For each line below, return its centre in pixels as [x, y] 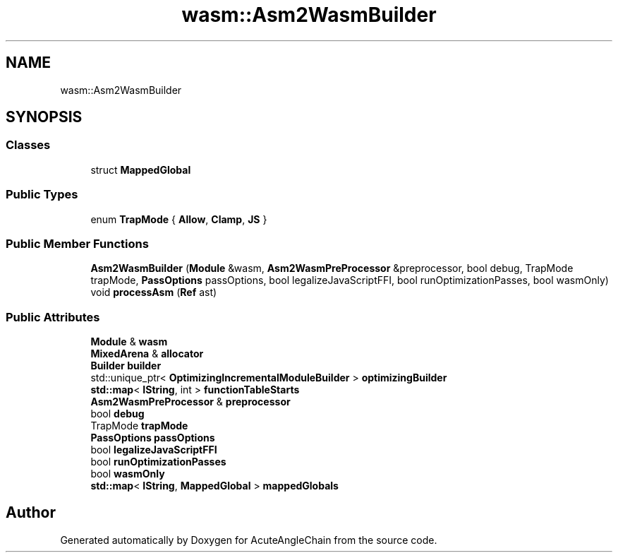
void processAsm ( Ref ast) [154, 292]
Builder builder [126, 366]
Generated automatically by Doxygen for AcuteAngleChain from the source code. [249, 540]
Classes [28, 145]
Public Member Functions [77, 243]
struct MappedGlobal [141, 170]
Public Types [42, 195]
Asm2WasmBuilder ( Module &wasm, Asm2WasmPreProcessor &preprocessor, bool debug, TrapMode [332, 268]
